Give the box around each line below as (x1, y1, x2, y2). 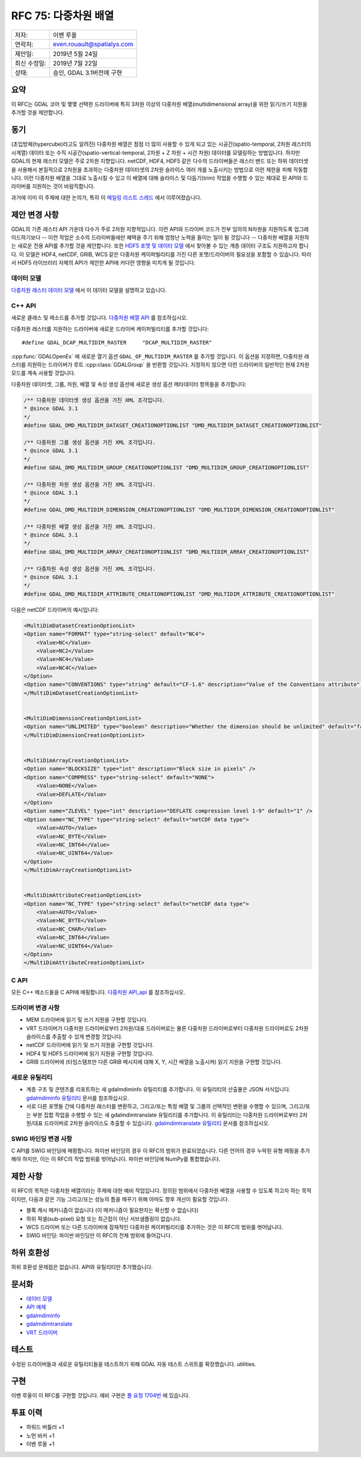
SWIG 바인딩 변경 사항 (11, 1134, 72, 1143)
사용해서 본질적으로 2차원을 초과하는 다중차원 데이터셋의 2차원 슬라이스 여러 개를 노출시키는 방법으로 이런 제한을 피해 (17, 166, 292, 173)
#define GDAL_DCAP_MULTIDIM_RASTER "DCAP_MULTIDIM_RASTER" (22, 339, 212, 346)
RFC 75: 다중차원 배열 (11, 9, 114, 22)
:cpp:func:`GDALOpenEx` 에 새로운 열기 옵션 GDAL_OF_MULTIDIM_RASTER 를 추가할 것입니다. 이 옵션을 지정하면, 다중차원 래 (11, 352, 309, 360)
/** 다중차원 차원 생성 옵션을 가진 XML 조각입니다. (23, 481, 156, 488)
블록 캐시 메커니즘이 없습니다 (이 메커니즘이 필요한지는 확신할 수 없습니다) (26, 1206, 199, 1214)
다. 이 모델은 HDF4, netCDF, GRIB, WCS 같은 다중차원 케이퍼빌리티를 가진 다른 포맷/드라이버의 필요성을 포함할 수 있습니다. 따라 (11, 251, 312, 258)
